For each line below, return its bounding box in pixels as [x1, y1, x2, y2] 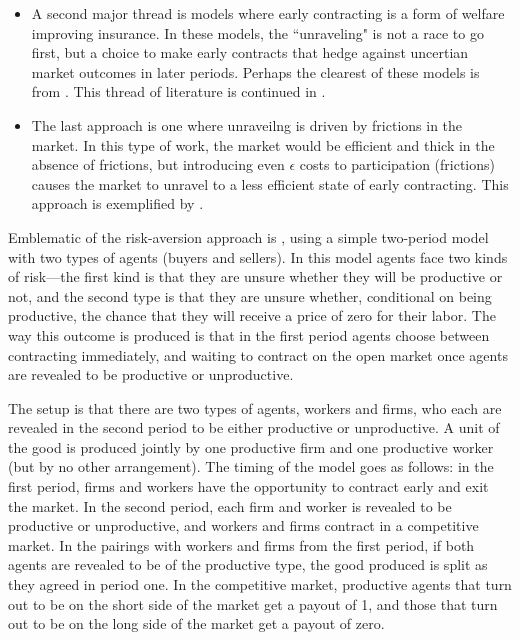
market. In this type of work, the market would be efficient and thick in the [31, 134, 495, 155]
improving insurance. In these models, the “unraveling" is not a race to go [31, 22, 484, 43]
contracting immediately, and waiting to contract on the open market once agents [8, 344, 508, 365]
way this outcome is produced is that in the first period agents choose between [8, 324, 490, 345]
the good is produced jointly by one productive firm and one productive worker [8, 436, 494, 457]
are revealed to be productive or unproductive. [8, 364, 294, 385]
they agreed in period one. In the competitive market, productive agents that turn [8, 574, 512, 595]
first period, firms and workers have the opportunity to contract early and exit [8, 476, 489, 497]
